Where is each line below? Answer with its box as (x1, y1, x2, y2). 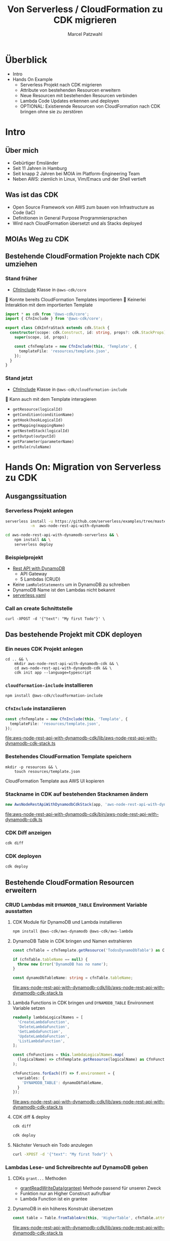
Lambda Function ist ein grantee (20, 1196, 88, 1202)
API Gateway (20, 571, 47, 577)
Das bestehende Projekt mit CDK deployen (5, 630, 142, 639)
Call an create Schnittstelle (5, 605, 73, 612)
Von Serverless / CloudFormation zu (7, 4, 163, 15)
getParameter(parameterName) (12, 439, 74, 444)
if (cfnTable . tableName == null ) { (12, 957, 88, 962)
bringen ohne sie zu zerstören (20, 108, 83, 114)
